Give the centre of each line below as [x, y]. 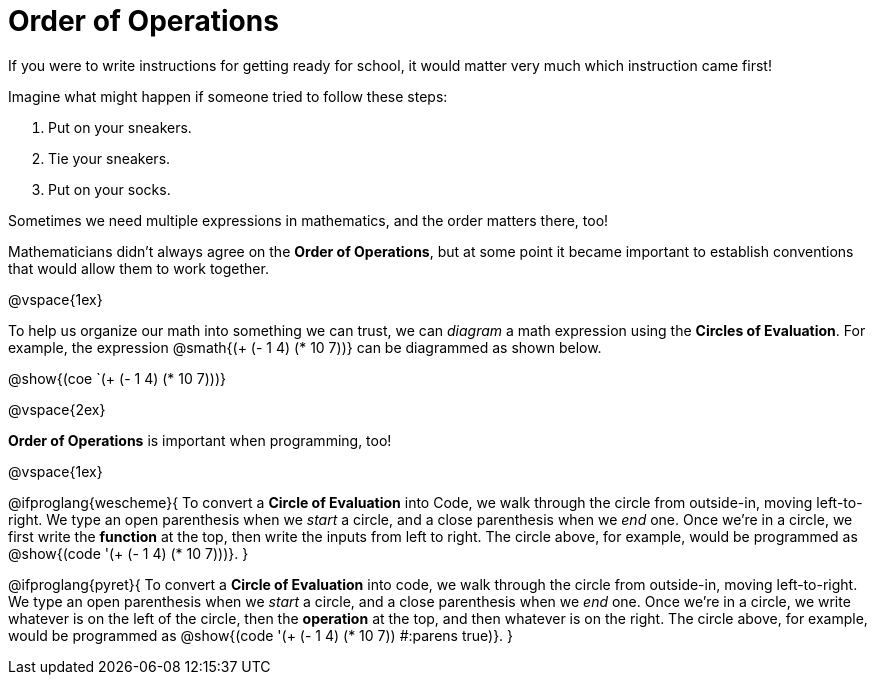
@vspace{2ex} [57, 409]
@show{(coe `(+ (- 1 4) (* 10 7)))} [117, 378]
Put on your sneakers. [120, 127]
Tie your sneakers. [109, 158]
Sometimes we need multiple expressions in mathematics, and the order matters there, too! [308, 220]
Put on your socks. [109, 189]
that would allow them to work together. [138, 268]
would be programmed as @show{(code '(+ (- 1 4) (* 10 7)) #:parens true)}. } [261, 635]
